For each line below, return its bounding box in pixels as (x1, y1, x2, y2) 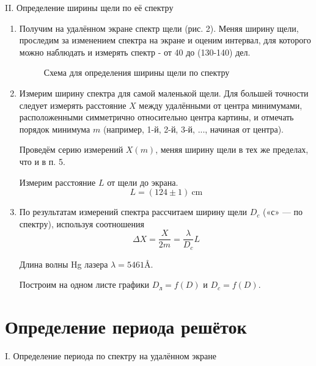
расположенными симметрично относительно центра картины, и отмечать (19, 111, 294, 123)
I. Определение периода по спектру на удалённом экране (5, 350, 217, 362)
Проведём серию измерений (19, 143, 123, 156)
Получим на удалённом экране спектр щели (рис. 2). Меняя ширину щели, (19, 21, 299, 34)
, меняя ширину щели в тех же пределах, (155, 143, 309, 156)
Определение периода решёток (5, 314, 247, 339)
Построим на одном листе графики (19, 278, 150, 291)
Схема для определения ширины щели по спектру (43, 66, 230, 79)
